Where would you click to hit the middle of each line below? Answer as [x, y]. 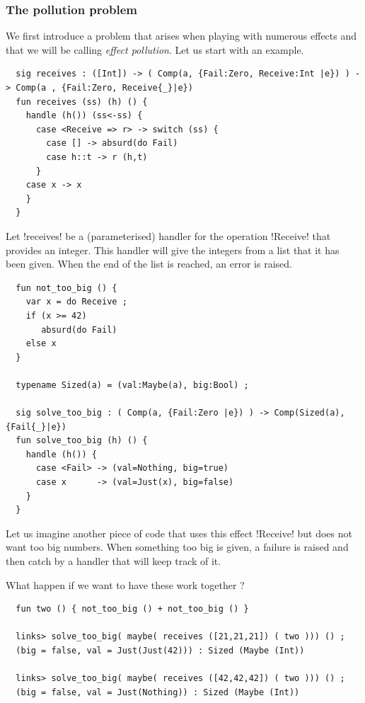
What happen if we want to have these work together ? [125, 584]
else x [41, 344]
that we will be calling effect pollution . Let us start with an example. [155, 49]
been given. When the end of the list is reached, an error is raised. [149, 264]
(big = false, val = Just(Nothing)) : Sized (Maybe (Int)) [158, 692]
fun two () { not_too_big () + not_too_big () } [132, 609]
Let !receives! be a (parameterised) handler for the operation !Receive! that [168, 235]
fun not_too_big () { [66, 288]
